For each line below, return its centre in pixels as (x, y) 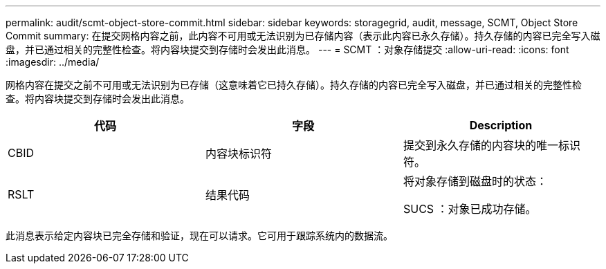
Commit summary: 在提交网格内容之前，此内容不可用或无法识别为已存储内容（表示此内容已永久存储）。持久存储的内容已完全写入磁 (303, 36)
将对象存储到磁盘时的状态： (475, 181)
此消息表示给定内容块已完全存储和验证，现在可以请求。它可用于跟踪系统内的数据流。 (199, 235)
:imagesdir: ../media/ (53, 62)
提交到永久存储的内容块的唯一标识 (492, 145)
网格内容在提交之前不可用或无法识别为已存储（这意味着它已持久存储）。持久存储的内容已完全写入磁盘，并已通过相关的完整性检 (294, 85)
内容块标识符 (238, 154)
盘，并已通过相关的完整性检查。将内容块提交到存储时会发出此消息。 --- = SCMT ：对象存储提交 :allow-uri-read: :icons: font (287, 49)
